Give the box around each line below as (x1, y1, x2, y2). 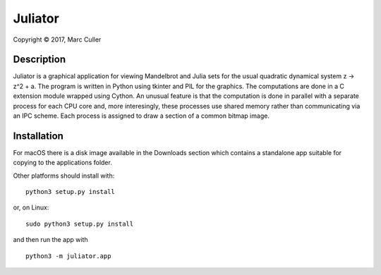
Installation (13, 130, 64, 142)
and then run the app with (13, 236, 88, 244)
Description (13, 54, 66, 66)
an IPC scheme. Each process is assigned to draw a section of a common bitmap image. (13, 111, 270, 120)
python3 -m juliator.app (25, 252, 111, 260)
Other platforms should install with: (13, 171, 115, 180)
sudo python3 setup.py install (25, 219, 134, 228)
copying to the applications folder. (13, 159, 112, 167)
